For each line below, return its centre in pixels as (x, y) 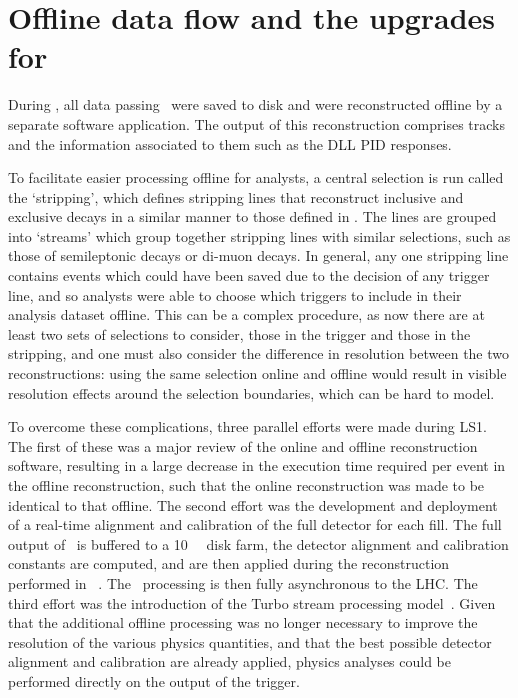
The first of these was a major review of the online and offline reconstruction (243, 445)
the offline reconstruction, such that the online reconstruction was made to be (246, 485)
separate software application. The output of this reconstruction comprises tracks (256, 123)
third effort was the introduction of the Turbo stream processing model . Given (252, 602)
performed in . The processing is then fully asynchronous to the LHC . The (243, 582)
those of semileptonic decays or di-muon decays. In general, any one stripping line (258, 255)
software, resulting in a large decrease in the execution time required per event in (257, 465)
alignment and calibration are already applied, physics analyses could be (230, 661)
